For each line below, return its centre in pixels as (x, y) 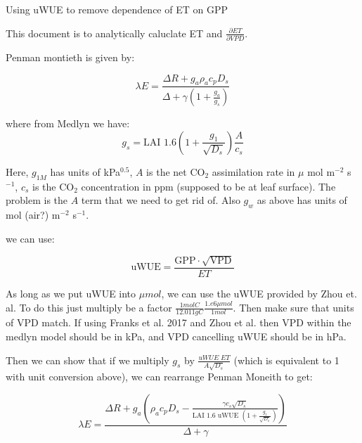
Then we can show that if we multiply (88, 360)
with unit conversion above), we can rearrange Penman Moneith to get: (159, 377)
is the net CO (176, 171)
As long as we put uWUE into (71, 293)
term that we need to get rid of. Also (161, 200)
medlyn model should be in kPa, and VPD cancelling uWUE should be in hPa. (176, 336)
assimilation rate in (253, 171)
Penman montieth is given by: (70, 57)
